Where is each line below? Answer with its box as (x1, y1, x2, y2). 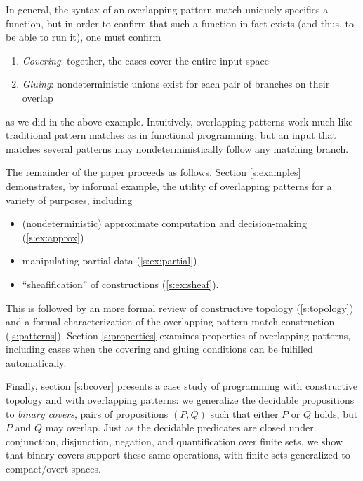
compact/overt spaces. (6, 461, 101, 476)
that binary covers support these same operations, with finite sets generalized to (6, 447, 350, 462)
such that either (210, 406, 279, 421)
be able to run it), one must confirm (6, 29, 161, 44)
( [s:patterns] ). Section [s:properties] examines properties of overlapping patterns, (6, 327, 351, 342)
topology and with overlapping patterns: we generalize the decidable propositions (6, 393, 355, 407)
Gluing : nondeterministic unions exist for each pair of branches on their (22, 76, 330, 91)
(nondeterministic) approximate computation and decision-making (22, 216, 307, 231)
